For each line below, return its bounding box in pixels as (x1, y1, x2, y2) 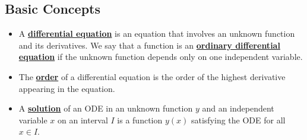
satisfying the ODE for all (191, 113, 286, 126)
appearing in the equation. (18, 82, 115, 94)
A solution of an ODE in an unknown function (18, 102, 193, 114)
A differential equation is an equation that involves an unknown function (18, 27, 295, 40)
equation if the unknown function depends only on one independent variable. (18, 50, 303, 63)
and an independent (202, 102, 274, 114)
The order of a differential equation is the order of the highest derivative (18, 70, 286, 82)
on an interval (58, 113, 108, 126)
